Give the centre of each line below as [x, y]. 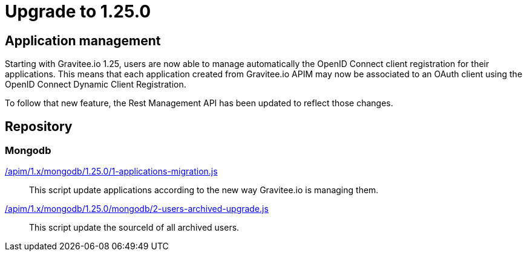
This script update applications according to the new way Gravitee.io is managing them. [204, 190]
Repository [39, 126]
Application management [83, 40]
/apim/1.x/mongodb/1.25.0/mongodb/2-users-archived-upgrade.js [137, 209]
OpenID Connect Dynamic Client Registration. [96, 85]
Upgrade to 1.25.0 [78, 11]
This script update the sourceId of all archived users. [134, 228]
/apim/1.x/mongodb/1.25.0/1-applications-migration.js [111, 171]
